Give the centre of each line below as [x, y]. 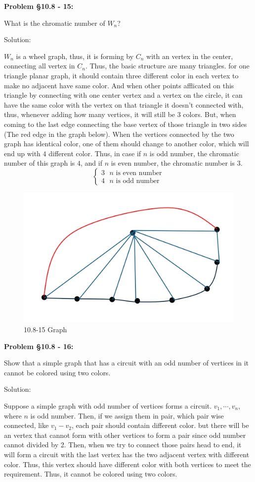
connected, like [26, 425]
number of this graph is [40, 163]
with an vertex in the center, [190, 56]
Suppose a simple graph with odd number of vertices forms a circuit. [108, 405]
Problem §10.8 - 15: [39, 6]
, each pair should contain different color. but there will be [160, 425]
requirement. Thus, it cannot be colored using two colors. [91, 474]
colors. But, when [210, 114]
